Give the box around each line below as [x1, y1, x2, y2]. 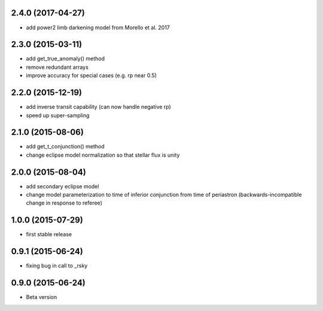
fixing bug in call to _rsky [26, 262, 88, 269]
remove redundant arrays [26, 63, 89, 71]
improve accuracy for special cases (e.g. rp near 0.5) [26, 72, 157, 79]
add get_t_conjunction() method [26, 143, 105, 150]
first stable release [26, 231, 72, 238]
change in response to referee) [26, 199, 103, 206]
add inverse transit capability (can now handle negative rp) [26, 103, 172, 111]
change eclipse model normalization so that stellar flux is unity [26, 151, 180, 158]
